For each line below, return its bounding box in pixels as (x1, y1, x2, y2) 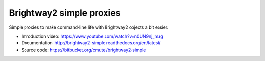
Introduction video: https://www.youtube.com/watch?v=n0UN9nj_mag (21, 33, 164, 39)
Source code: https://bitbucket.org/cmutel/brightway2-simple (21, 47, 146, 53)
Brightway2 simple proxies (9, 7, 121, 18)
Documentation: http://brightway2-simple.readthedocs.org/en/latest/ (21, 40, 161, 46)
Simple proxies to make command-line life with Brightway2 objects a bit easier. (9, 24, 169, 30)
